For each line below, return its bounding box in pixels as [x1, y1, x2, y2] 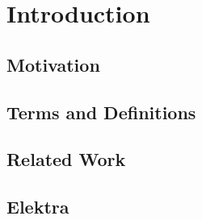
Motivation [6, 52, 100, 77]
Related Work [6, 147, 126, 172]
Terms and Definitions [6, 99, 196, 124]
